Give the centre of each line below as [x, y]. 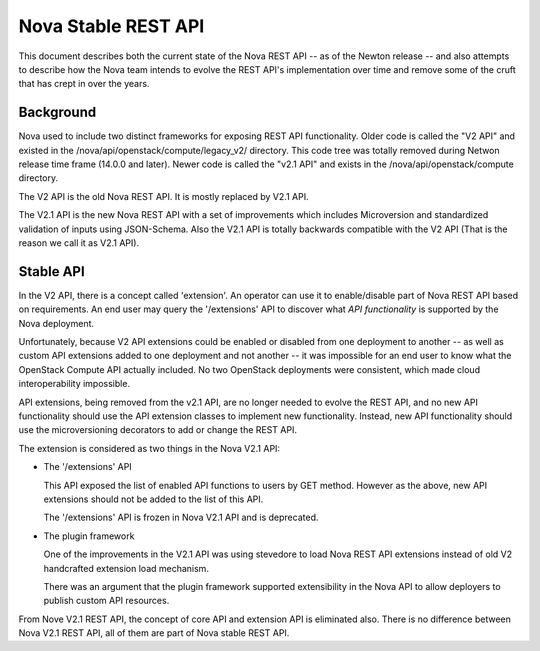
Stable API [51, 271]
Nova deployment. [56, 323]
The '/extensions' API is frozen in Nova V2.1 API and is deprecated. [181, 517]
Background [57, 112]
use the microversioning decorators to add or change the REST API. [157, 430]
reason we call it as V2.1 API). [79, 242]
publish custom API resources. [106, 601]
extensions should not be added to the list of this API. [153, 499]
